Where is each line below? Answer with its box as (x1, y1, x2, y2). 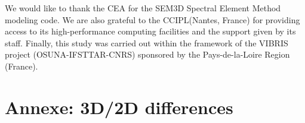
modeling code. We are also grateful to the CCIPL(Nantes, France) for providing (5, 13, 300, 26)
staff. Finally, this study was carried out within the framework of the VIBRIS (5, 36, 288, 49)
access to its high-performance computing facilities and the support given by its (5, 25, 296, 37)
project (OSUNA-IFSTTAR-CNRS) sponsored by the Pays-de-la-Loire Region (5, 48, 290, 61)
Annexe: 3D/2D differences (5, 94, 233, 119)
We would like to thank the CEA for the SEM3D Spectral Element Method (5, 2, 281, 14)
